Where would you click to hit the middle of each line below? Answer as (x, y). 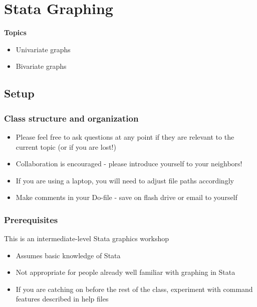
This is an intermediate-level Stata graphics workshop (87, 238)
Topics (15, 32)
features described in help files (62, 299)
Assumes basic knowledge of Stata (68, 255)
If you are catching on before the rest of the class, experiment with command (134, 289)
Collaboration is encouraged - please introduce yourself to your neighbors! (129, 164)
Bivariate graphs (41, 66)
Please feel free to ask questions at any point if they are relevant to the (125, 136)
